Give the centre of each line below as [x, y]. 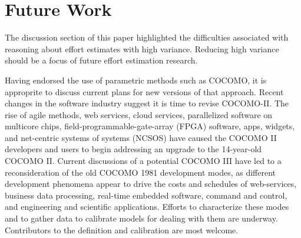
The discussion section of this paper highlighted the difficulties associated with [147, 37]
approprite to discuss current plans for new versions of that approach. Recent [144, 91]
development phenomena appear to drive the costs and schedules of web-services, [151, 184]
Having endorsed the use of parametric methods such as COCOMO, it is [136, 80]
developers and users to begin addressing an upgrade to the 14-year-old [133, 149]
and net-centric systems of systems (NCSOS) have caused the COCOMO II [141, 137]
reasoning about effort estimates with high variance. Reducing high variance [142, 48]
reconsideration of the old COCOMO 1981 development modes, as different [140, 172]
